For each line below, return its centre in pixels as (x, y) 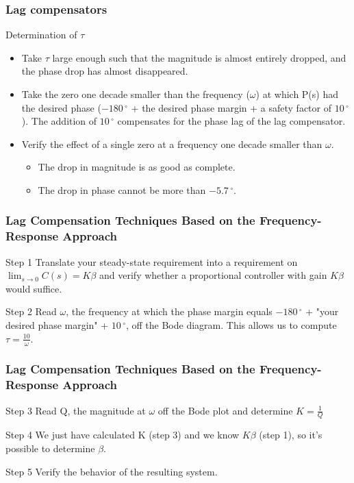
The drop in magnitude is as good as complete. (137, 167)
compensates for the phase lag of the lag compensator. (231, 121)
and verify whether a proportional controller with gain (213, 275)
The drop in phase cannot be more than (122, 189)
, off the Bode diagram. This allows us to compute (231, 325)
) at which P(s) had (297, 94)
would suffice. (34, 288)
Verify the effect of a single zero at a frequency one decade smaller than (172, 144)
